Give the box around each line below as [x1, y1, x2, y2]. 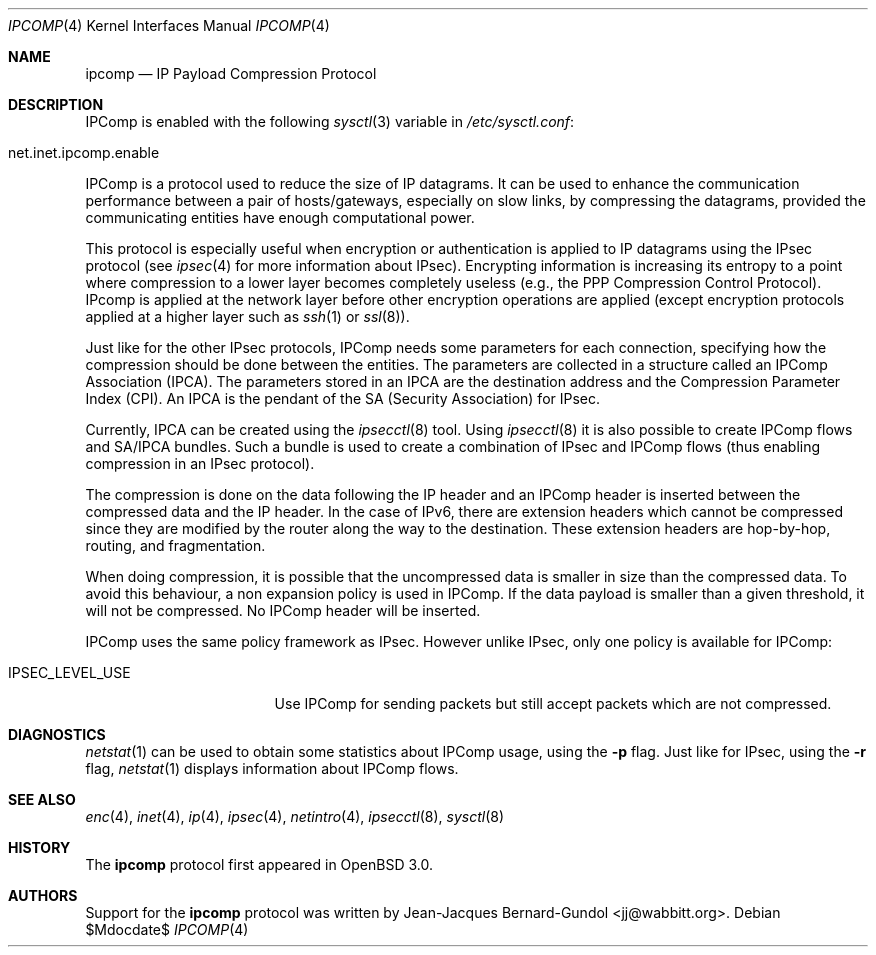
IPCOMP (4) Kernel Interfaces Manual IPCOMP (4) [8, 17, 330, 34]
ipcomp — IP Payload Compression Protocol [85, 65, 377, 82]
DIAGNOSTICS [8, 726, 106, 743]
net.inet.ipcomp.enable [8, 144, 160, 161]
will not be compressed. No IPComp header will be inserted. [85, 602, 481, 619]
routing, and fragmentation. [85, 537, 266, 554]
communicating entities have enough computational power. [85, 209, 475, 226]
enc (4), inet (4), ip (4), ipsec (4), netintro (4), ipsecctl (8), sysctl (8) [85, 808, 505, 825]
